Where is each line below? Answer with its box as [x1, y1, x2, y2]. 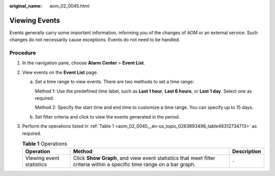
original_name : [9, 3, 42, 9]
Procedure [9, 49, 36, 56]
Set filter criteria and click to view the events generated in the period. [35, 113, 180, 120]
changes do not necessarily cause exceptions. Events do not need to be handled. [9, 37, 180, 43]
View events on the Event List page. [22, 69, 98, 75]
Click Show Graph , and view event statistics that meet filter [73, 155, 215, 162]
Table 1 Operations [22, 140, 67, 148]
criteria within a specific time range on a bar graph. [73, 161, 196, 168]
